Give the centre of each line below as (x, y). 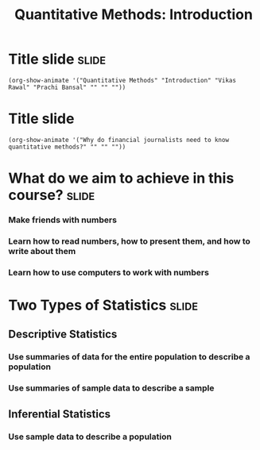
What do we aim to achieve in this (121, 178)
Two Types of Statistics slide (103, 305)
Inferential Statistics (60, 414)
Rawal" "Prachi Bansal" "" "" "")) (67, 87)
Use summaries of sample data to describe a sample (111, 388)
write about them (42, 251)
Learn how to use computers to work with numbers (109, 272)
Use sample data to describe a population (90, 437)
